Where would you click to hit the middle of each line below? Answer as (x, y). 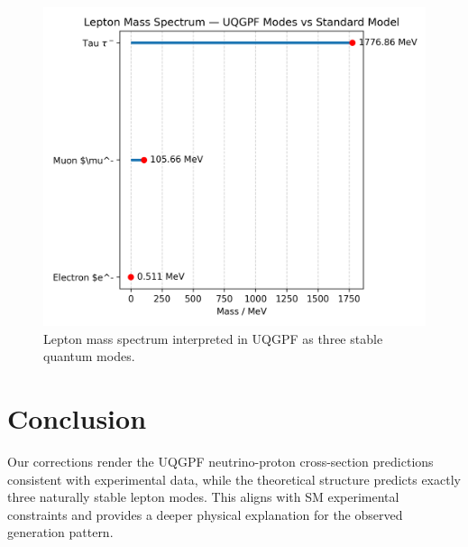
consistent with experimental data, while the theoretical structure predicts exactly (234, 479)
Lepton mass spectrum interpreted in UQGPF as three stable (213, 338)
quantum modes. (89, 356)
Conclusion (77, 418)
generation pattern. (60, 532)
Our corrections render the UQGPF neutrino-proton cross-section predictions (220, 462)
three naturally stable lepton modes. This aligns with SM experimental (203, 497)
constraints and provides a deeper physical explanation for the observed (205, 514)
